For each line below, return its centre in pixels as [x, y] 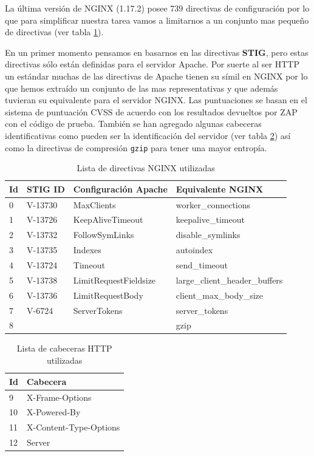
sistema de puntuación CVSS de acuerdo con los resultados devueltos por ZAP [151, 111]
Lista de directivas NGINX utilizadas [146, 168]
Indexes [87, 250]
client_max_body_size [219, 295]
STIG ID [46, 189]
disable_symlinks [208, 235]
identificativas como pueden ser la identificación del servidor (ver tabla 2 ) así [148, 135]
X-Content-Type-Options [73, 427]
